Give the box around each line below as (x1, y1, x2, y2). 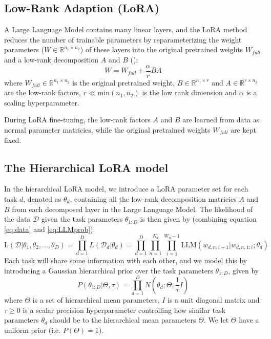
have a (239, 314, 259, 325)
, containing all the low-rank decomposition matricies (70, 194, 237, 204)
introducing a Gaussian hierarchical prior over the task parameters (4, 265, 213, 276)
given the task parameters (41, 214, 123, 224)
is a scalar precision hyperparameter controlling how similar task (23, 304, 226, 315)
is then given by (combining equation (140, 214, 257, 224)
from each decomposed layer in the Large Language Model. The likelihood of (12, 203, 253, 214)
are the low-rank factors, (4, 87, 81, 98)
